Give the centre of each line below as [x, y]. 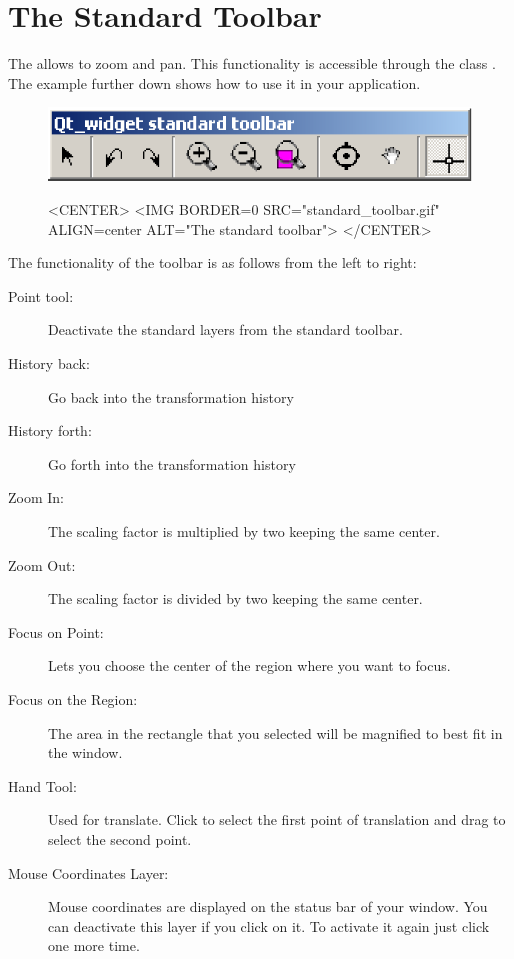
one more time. [94, 945]
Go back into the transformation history [171, 396]
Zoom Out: [42, 564]
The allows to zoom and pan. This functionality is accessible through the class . [252, 63]
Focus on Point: [56, 631]
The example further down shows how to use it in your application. [214, 82]
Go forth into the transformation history [172, 463]
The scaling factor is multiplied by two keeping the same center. [244, 530]
